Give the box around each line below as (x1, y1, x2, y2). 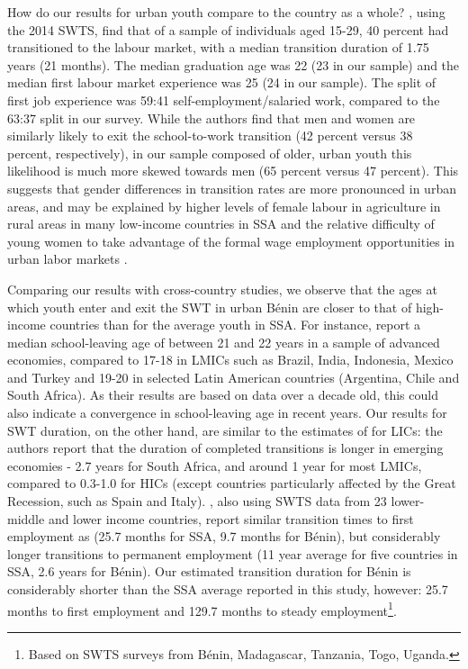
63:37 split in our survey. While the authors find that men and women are (7, 108, 416, 127)
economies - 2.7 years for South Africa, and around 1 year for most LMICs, (7, 456, 422, 475)
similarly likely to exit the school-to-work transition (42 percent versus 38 (7, 126, 413, 145)
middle (7, 509, 45, 528)
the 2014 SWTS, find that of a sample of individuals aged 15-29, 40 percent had (7, 20, 449, 39)
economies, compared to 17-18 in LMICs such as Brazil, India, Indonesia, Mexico (7, 350, 454, 369)
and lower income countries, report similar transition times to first (48, 509, 414, 528)
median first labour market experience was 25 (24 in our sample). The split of (7, 73, 436, 92)
